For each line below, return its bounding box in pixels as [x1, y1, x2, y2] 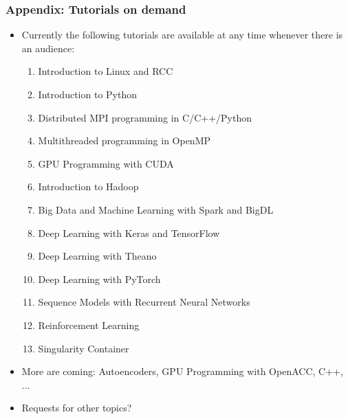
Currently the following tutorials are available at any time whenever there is [21, 27, 343, 42]
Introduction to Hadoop [38, 179, 139, 194]
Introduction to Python [38, 87, 137, 101]
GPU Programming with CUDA [38, 156, 174, 170]
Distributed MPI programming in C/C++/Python [38, 110, 252, 124]
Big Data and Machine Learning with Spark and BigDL [38, 202, 274, 216]
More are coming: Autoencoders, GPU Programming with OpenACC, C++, [21, 364, 343, 378]
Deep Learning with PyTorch [38, 271, 161, 286]
